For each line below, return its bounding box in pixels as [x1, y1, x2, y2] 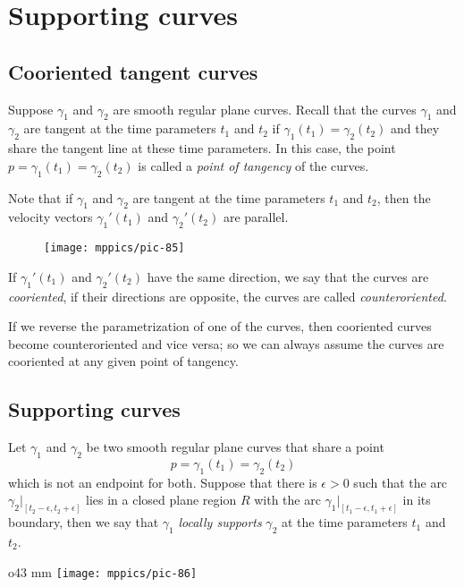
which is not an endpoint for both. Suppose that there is [8, 472, 317, 491]
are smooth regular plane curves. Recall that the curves [113, 99, 417, 118]
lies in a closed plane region [86, 490, 237, 509]
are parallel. [223, 208, 289, 226]
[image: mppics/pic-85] [44, 242, 185, 255]
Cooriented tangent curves [8, 57, 258, 85]
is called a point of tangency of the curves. [138, 156, 369, 174]
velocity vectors [8, 208, 93, 226]
